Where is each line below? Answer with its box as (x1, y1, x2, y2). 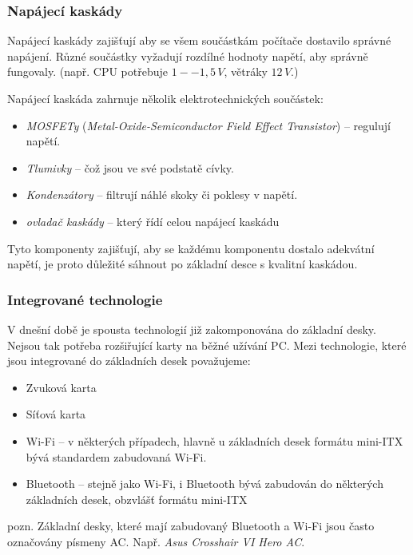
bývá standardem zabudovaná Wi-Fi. (26, 448, 207, 465)
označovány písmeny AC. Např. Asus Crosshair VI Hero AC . (7, 533, 305, 549)
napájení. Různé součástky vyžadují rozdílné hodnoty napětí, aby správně (7, 47, 368, 64)
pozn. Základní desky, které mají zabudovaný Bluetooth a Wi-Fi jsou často (7, 517, 375, 534)
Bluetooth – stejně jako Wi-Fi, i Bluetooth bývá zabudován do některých (26, 475, 383, 492)
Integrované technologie (7, 289, 163, 309)
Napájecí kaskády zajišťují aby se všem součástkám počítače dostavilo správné (7, 32, 391, 49)
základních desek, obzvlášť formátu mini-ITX (26, 490, 248, 507)
